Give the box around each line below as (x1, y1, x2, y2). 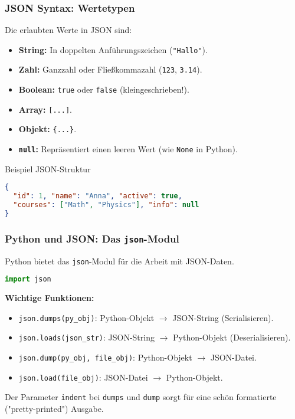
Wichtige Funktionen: (5, 292, 94, 304)
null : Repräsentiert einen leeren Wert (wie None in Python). (18, 143, 238, 155)
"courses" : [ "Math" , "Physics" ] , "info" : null (13, 201, 199, 209)
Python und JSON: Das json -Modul (5, 231, 179, 245)
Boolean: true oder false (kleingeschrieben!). (18, 83, 189, 96)
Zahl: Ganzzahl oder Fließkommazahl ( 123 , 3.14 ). (18, 63, 202, 76)
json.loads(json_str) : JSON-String (18, 331, 155, 343)
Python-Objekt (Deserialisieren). (173, 331, 291, 343)
